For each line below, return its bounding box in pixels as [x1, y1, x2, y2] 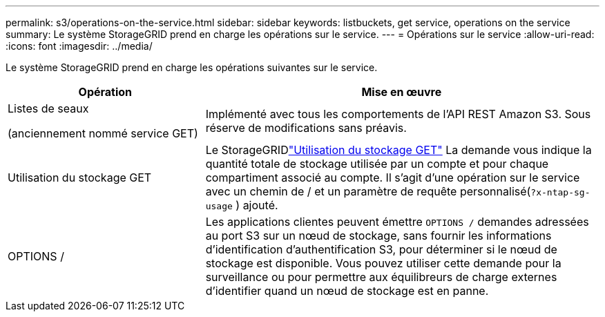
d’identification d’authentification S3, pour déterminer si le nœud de [205, 242, 557, 256]
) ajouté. [236, 198, 278, 212]
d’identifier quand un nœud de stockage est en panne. [205, 284, 489, 298]
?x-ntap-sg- [530, 187, 590, 198]
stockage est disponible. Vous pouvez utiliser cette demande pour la [205, 256, 561, 270]
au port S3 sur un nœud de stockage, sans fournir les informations [205, 229, 552, 242]
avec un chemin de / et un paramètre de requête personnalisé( [205, 184, 531, 198]
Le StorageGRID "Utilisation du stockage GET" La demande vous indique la [205, 143, 592, 157]
